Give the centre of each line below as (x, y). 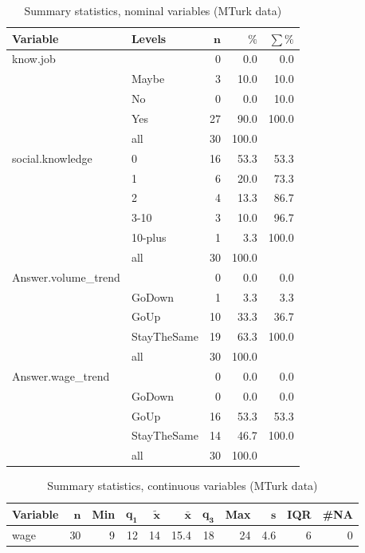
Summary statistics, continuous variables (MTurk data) (182, 486)
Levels (149, 38)
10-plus (149, 237)
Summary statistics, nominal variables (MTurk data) (153, 10)
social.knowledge (52, 158)
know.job (34, 59)
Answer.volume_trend (66, 276)
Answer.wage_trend (61, 375)
